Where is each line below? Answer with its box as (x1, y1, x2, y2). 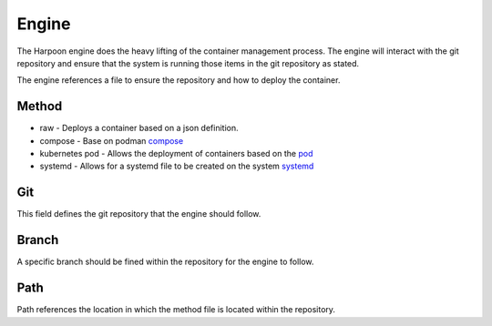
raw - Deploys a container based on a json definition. (39, 123, 239, 134)
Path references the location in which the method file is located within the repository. (16, 304, 336, 315)
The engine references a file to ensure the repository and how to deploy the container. (16, 75, 341, 86)
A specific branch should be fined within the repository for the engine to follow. (16, 256, 314, 268)
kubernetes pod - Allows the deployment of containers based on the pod (39, 148, 313, 159)
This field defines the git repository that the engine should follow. (16, 209, 261, 219)
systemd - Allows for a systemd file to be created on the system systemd (39, 160, 314, 172)
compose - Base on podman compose (39, 135, 184, 146)
